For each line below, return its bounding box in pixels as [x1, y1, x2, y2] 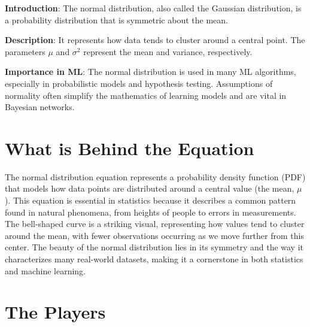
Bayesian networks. [5, 101, 75, 113]
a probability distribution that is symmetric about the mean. [5, 13, 228, 26]
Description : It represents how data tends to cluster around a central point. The [5, 34, 305, 46]
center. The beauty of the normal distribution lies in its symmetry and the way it [5, 241, 304, 253]
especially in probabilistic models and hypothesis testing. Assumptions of [5, 77, 273, 89]
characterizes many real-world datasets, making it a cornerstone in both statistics [5, 253, 303, 265]
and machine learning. [5, 264, 86, 277]
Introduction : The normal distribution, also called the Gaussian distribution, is [5, 2, 302, 14]
